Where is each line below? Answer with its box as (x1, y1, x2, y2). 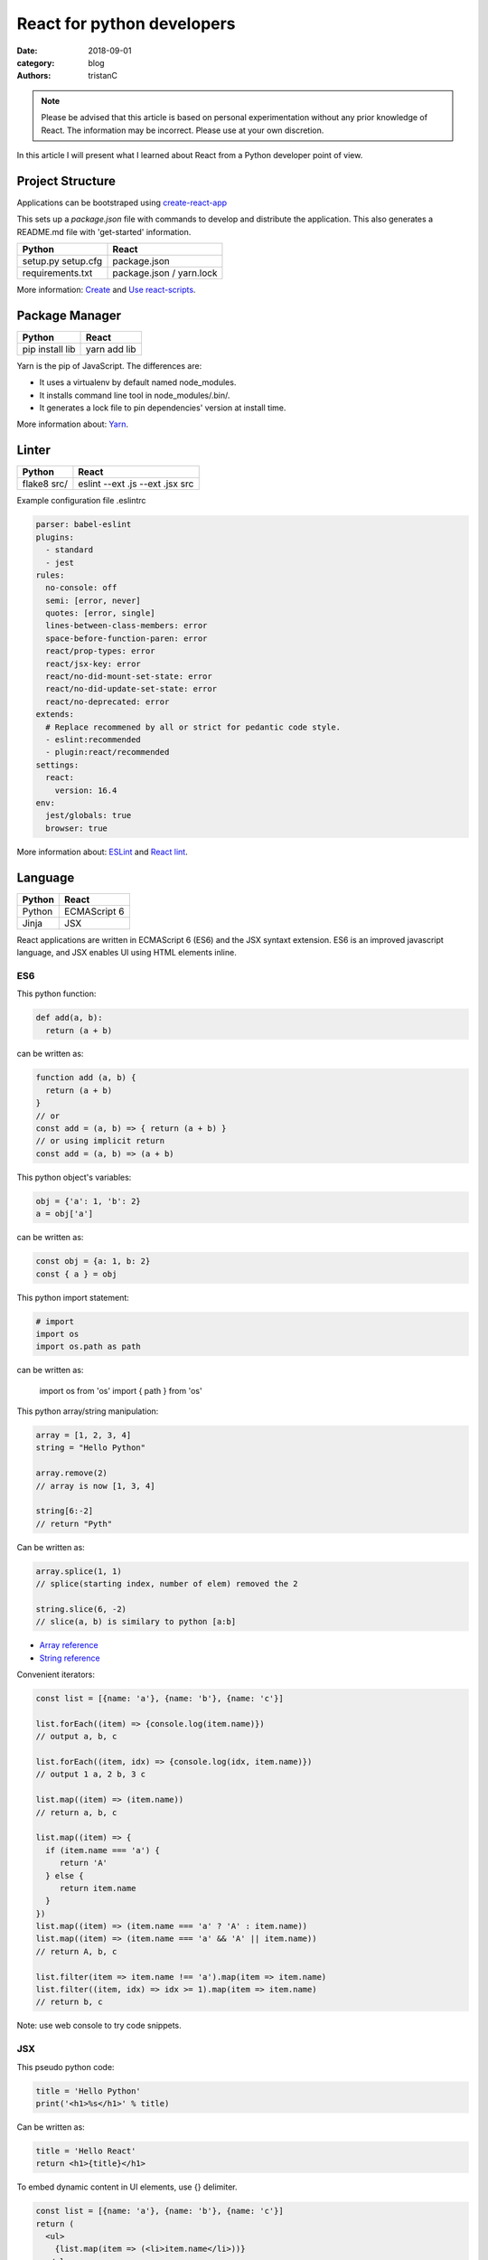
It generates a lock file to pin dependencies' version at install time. (39, 402, 286, 413)
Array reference (39, 1640, 99, 1651)
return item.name (59, 1883, 136, 1893)
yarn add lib (86, 343, 136, 355)
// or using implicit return (35, 1135, 165, 1146)
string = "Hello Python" (35, 1443, 146, 1453)
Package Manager (16, 307, 122, 323)
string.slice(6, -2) (35, 1604, 127, 1614)
